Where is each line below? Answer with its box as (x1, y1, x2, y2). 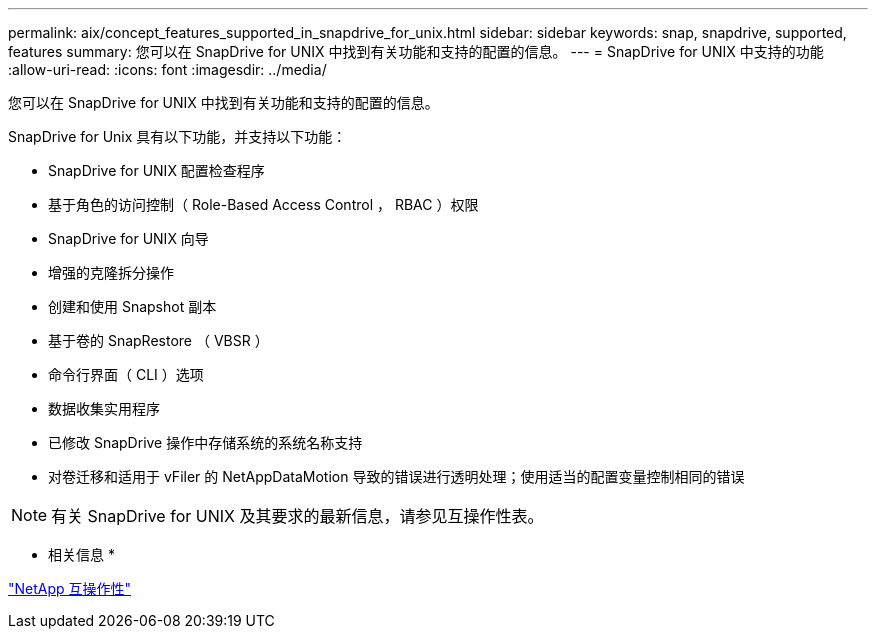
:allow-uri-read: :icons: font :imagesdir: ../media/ (8, 61, 327, 78)
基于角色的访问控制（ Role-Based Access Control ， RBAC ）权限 (48, 196, 479, 213)
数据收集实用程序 (48, 400, 160, 417)
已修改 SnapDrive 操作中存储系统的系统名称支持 (48, 434, 363, 451)
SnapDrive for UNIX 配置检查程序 (48, 162, 265, 179)
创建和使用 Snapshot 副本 (48, 298, 217, 315)
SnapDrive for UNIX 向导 (48, 230, 209, 247)
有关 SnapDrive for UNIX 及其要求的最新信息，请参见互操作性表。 (51, 506, 544, 526)
